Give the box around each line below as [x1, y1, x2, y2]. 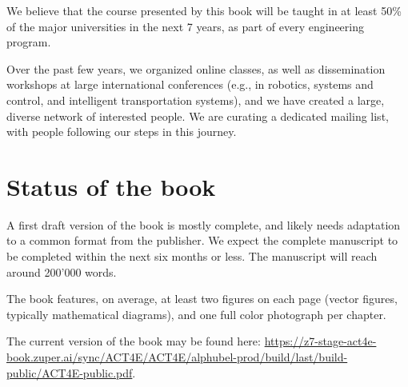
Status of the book [6, 170, 216, 202]
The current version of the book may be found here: [6, 333, 261, 349]
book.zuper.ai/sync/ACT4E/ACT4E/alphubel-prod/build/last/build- [6, 349, 348, 365]
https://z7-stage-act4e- [264, 333, 377, 349]
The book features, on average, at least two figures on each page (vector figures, [6, 290, 398, 307]
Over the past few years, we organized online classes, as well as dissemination [6, 60, 386, 77]
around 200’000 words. [6, 263, 117, 280]
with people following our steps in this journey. [6, 123, 237, 140]
